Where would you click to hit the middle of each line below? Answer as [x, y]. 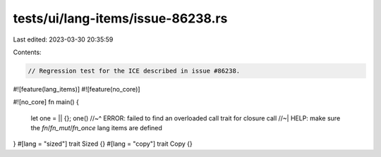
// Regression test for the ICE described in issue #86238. [134, 71]
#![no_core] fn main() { [46, 102]
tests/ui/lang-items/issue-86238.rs [120, 18]
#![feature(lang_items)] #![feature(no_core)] [77, 89]
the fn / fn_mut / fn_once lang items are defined [96, 128]
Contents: [27, 52]
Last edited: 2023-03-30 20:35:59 [63, 39]
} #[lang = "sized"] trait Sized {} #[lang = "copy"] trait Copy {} [103, 144]
